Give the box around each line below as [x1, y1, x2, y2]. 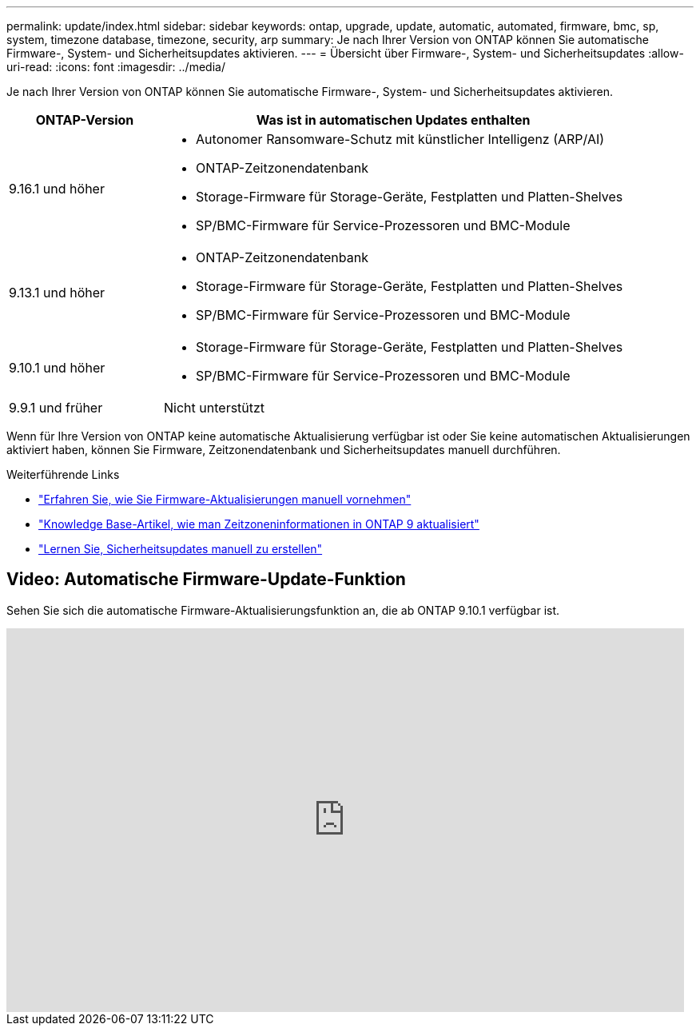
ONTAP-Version [35, 112, 134, 128]
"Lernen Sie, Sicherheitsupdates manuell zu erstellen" [38, 542, 323, 556]
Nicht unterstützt [164, 400, 265, 416]
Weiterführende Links [6, 468, 120, 481]
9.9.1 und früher [9, 400, 103, 416]
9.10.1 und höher [9, 360, 105, 376]
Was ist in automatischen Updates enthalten [256, 112, 531, 128]
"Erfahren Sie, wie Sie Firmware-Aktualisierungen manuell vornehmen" [38, 492, 412, 506]
